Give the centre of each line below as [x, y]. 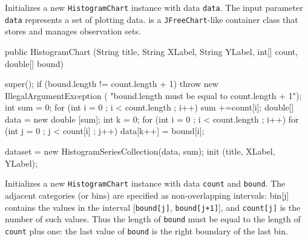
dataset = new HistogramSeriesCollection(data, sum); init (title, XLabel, [140, 151]
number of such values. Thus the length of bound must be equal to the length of [153, 219]
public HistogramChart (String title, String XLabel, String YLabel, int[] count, [152, 51]
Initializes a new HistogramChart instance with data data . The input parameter [154, 7]
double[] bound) [34, 63]
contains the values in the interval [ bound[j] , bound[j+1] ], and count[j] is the [153, 207]
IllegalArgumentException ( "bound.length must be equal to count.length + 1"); [153, 95]
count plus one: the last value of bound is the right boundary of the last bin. [146, 230]
